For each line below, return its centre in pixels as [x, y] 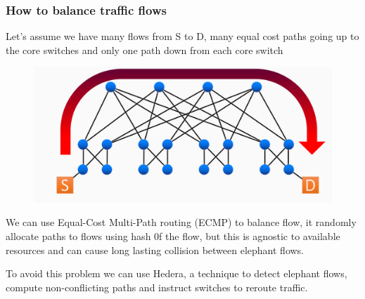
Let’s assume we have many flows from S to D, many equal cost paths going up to [182, 36]
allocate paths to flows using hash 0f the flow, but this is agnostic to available [173, 235]
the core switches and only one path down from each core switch [145, 49]
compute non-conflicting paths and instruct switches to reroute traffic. [157, 287]
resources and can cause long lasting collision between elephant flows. [155, 250]
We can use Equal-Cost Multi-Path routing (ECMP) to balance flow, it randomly [181, 222]
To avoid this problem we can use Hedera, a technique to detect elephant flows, [177, 273]
